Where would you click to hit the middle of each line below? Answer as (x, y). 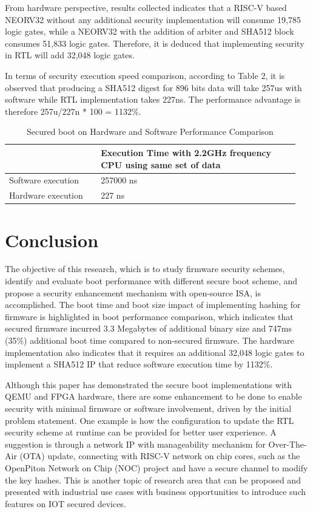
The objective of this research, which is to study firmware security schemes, (145, 269)
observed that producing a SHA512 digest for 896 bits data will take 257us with (153, 87)
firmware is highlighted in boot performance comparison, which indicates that (149, 316)
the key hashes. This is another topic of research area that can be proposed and (153, 480)
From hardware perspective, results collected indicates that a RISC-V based (146, 7)
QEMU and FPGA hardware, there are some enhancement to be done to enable (153, 396)
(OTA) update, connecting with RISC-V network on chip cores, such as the (160, 456)
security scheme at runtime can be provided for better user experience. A (141, 432)
